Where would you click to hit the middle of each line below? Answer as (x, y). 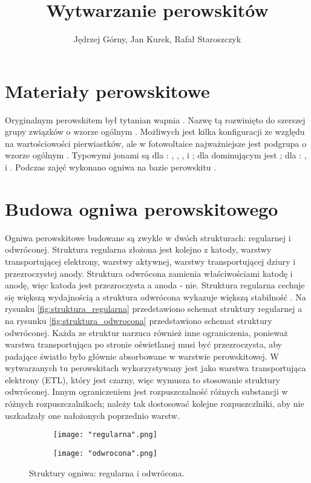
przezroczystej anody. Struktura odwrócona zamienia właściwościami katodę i (149, 273)
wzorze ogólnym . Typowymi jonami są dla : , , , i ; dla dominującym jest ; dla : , (156, 155)
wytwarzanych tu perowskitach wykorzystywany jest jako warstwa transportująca (155, 368)
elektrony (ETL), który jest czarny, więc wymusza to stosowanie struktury (142, 379)
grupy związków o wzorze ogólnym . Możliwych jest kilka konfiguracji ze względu (155, 131)
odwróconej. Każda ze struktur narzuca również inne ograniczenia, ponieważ (146, 332)
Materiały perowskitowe (107, 90)
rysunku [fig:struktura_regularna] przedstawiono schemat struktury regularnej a (154, 309)
